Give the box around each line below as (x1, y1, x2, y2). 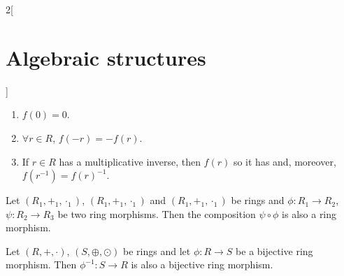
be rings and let (123, 243, 191, 258)
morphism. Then (6, 257, 77, 272)
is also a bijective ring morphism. (131, 257, 273, 272)
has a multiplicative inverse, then (59, 154, 201, 168)
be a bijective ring (236, 243, 313, 258)
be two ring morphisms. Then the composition (57, 206, 256, 221)
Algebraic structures (6, 43, 206, 71)
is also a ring (282, 206, 337, 221)
